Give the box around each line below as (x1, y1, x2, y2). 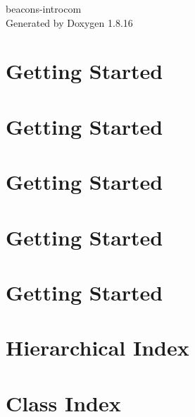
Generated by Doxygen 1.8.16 (6, 15, 133, 30)
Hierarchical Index (6, 333, 189, 362)
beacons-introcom (6, 1, 82, 16)
